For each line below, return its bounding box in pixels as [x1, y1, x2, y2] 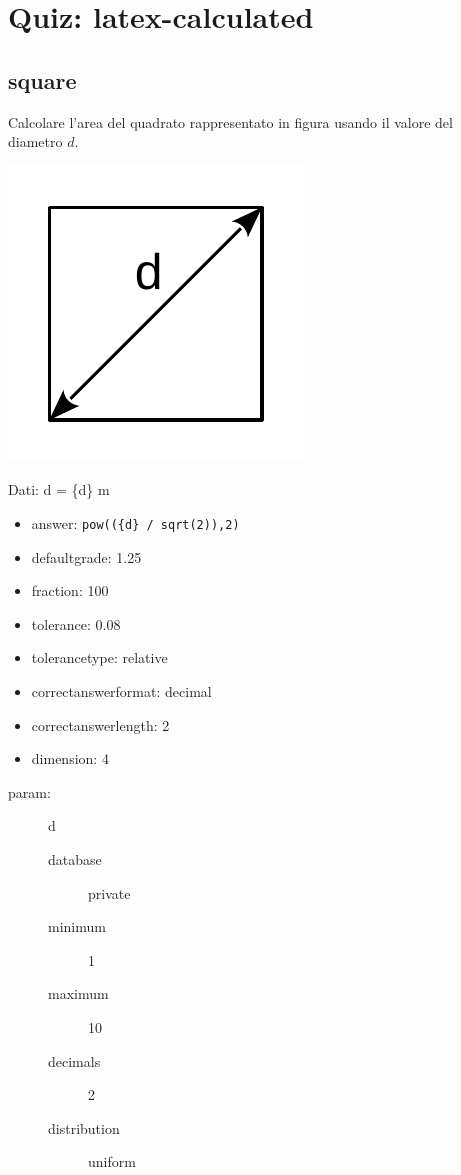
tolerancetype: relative [31, 647, 168, 668]
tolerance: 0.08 [31, 613, 121, 634]
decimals [48, 1050, 101, 1071]
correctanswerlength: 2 [31, 714, 170, 735]
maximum [48, 983, 109, 1004]
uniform [88, 1151, 136, 1172]
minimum [48, 916, 106, 937]
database [48, 848, 102, 869]
